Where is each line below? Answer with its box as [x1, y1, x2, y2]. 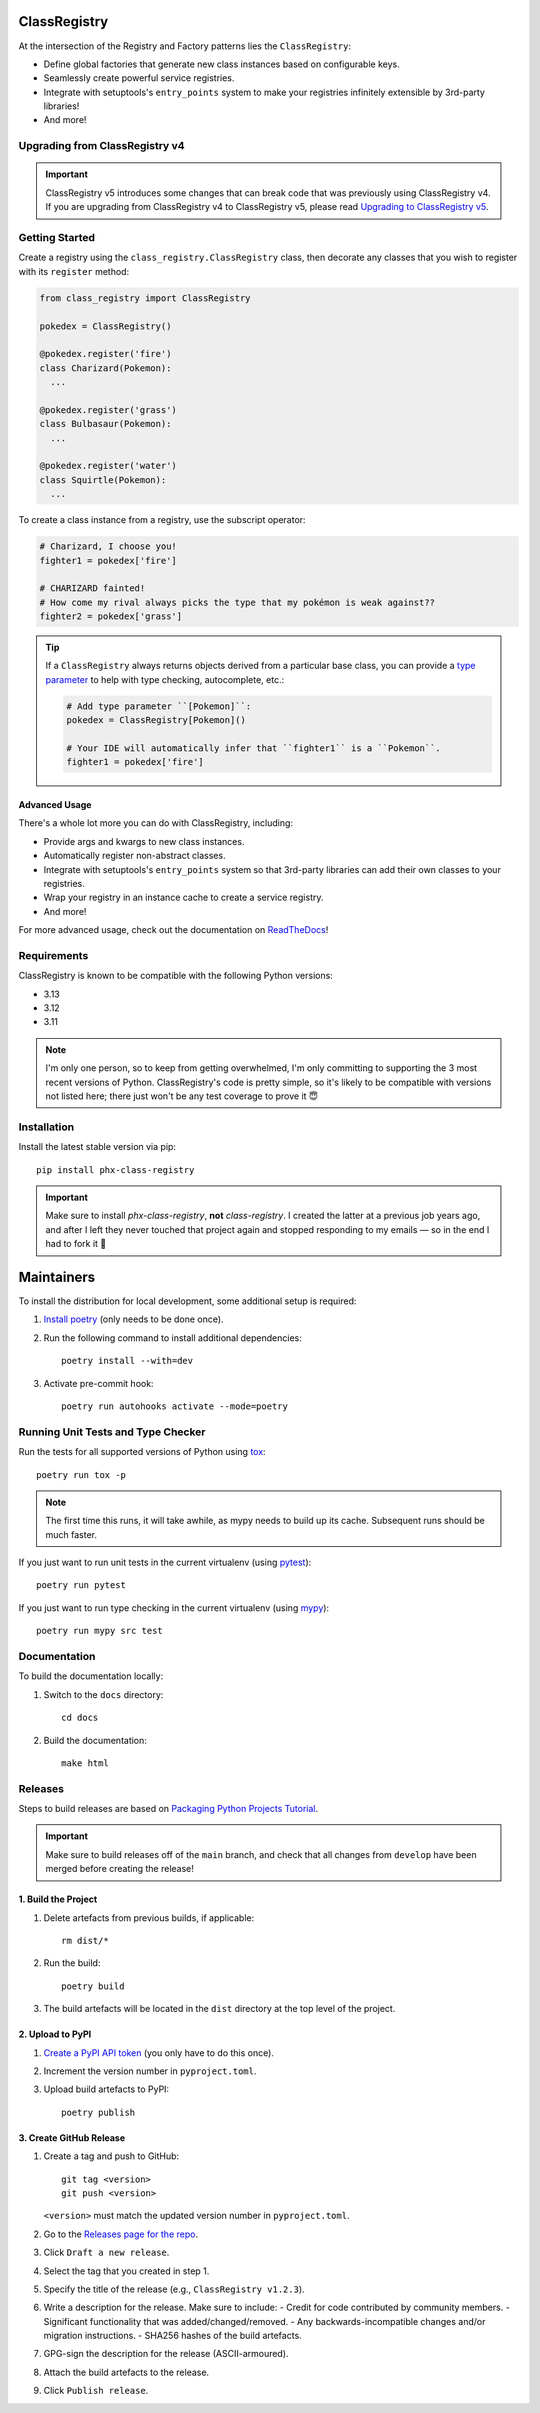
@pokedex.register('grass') [39, 404, 177, 415]
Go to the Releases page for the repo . [43, 2228, 199, 2240]
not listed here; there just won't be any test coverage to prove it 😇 [45, 1090, 319, 1102]
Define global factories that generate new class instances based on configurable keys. [43, 58, 400, 70]
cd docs [61, 1712, 99, 1724]
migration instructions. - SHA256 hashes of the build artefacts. [43, 2330, 302, 2342]
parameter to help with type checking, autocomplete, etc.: [45, 673, 285, 685]
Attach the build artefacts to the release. [43, 2366, 210, 2378]
